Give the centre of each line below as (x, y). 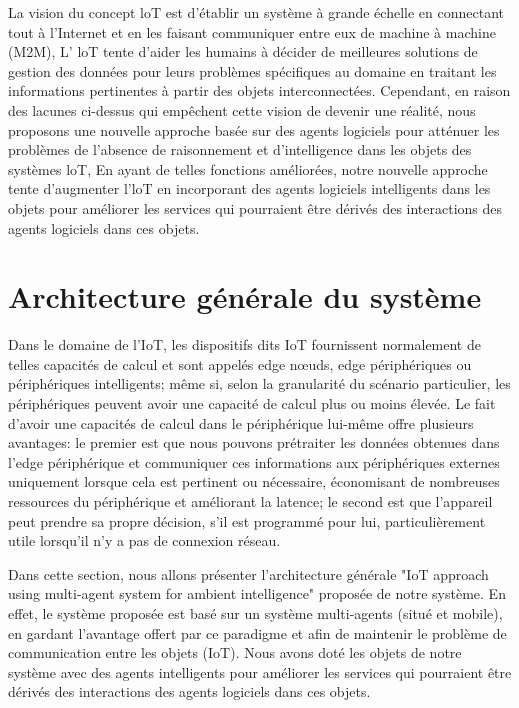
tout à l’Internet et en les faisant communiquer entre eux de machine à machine (252, 31)
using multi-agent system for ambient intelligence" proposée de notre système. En (257, 593)
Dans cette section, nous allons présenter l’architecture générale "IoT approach (248, 573)
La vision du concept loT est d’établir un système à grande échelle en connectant (256, 12)
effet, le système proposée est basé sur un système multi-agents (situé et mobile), (255, 612)
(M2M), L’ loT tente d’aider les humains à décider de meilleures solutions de (243, 51)
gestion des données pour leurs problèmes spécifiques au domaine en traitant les (252, 70)
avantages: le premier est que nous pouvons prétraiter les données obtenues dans (254, 442)
